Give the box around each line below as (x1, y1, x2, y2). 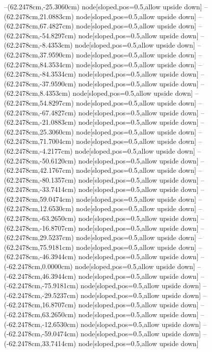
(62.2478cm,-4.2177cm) (4, 145, 73, 156)
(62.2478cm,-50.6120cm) (4, 155, 76, 165)
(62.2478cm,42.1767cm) (4, 165, 74, 175)
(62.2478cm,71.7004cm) (4, 136, 74, 146)
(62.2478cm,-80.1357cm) (4, 174, 76, 185)
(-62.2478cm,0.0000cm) (4, 261, 73, 271)
